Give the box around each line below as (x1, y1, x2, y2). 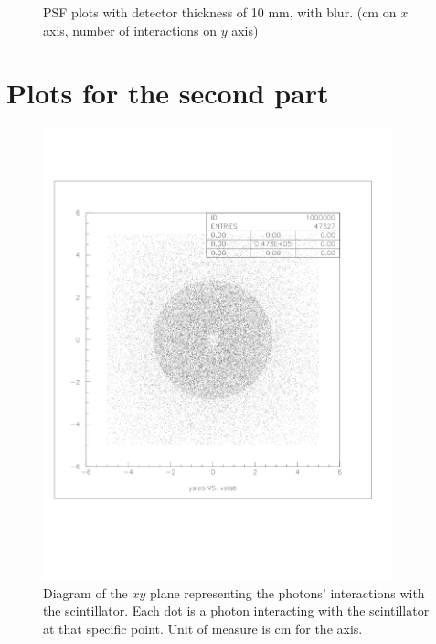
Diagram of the (43, 583, 128, 602)
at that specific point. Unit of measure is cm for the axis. (43, 619, 363, 639)
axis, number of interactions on (43, 20, 218, 39)
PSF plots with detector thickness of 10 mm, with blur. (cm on (43, 3, 397, 21)
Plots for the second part (6, 74, 329, 112)
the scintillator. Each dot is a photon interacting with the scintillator (43, 601, 430, 620)
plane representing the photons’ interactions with (150, 583, 425, 602)
